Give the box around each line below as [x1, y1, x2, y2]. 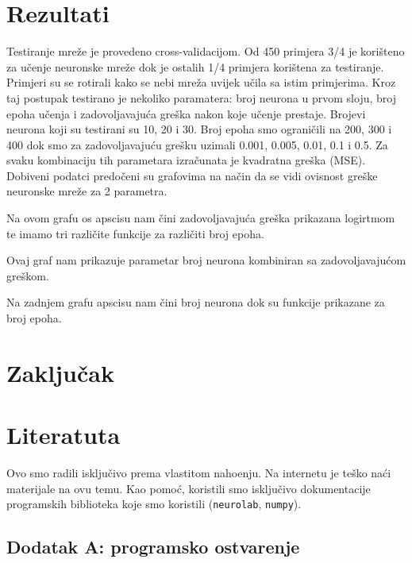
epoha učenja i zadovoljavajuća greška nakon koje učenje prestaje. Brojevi [6, 105, 366, 121]
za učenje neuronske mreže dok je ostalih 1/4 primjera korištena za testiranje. [6, 58, 384, 75]
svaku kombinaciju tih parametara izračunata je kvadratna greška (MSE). [6, 152, 366, 168]
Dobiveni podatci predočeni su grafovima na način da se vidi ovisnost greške [6, 167, 378, 183]
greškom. [6, 267, 49, 283]
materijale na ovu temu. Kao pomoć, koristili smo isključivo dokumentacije [6, 480, 371, 496]
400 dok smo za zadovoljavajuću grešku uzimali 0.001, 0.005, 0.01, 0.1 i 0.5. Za [6, 136, 388, 152]
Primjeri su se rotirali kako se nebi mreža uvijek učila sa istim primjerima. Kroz [6, 74, 396, 91]
